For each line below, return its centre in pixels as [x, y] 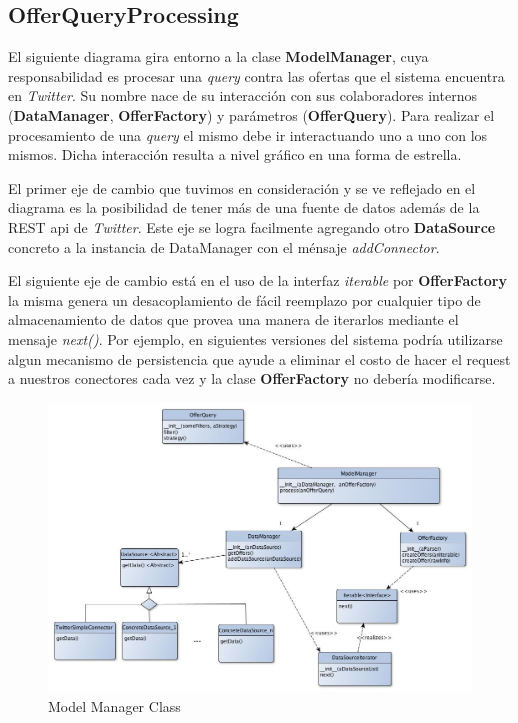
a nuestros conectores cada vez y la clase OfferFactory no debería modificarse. [252, 378]
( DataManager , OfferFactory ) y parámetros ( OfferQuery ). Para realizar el [251, 114]
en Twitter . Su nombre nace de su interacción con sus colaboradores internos [242, 95]
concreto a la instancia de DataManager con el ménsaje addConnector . [224, 246]
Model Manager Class [114, 705]
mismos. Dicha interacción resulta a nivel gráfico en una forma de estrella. [235, 154]
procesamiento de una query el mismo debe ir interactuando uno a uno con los [248, 134]
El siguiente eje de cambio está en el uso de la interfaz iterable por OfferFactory [257, 280]
